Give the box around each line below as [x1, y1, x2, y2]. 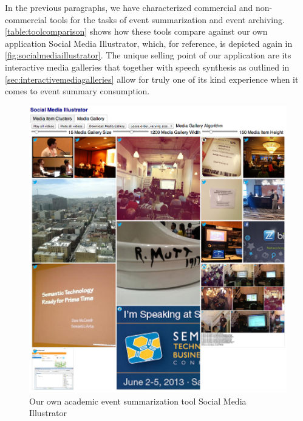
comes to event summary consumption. [5, 85, 150, 97]
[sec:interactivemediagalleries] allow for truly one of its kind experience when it [5, 72, 299, 85]
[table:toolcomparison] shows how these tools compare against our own [5, 25, 268, 38]
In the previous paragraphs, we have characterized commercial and [5, 1, 253, 13]
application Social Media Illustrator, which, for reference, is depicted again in [5, 37, 293, 49]
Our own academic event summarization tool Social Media [29, 394, 247, 407]
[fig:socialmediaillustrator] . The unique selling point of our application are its [5, 49, 291, 61]
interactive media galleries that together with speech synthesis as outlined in [5, 60, 290, 73]
